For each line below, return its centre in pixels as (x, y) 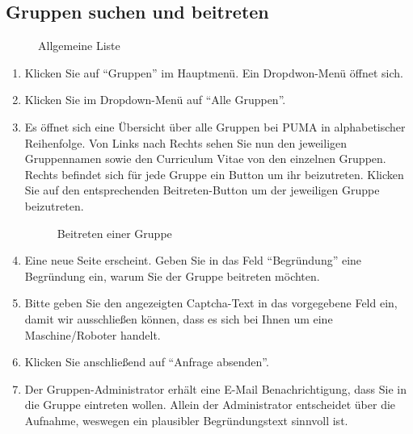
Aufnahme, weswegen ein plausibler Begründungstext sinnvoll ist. (186, 420)
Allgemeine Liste (79, 46)
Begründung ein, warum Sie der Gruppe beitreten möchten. (172, 275)
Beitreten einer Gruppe (114, 233)
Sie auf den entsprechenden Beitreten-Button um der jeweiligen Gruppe (202, 190)
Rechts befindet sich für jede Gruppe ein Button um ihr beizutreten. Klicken (214, 174)
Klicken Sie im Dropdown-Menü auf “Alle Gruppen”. (155, 100)
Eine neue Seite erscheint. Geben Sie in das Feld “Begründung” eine (193, 260)
